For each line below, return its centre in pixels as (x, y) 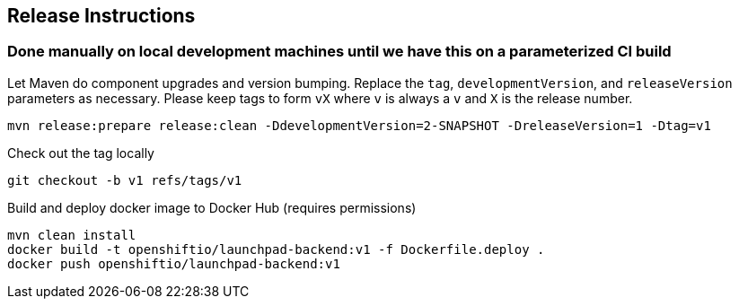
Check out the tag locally (81, 153)
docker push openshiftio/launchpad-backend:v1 (174, 263)
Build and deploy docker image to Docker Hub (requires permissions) (212, 207)
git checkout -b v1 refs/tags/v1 (125, 180)
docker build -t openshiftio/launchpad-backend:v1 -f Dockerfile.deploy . (276, 249)
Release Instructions (101, 16)
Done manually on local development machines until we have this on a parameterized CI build (339, 52)
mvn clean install (72, 235)
